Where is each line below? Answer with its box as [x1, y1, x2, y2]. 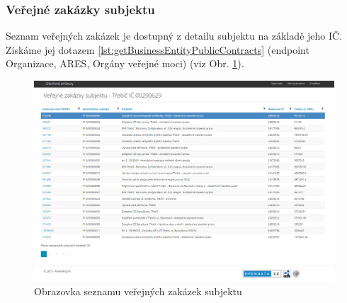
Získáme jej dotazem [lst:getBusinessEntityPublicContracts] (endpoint [6, 42, 309, 57]
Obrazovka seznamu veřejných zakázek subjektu [34, 284, 242, 299]
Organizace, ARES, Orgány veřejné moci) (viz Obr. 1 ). [6, 56, 244, 71]
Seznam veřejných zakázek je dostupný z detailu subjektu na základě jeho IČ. [6, 28, 343, 43]
